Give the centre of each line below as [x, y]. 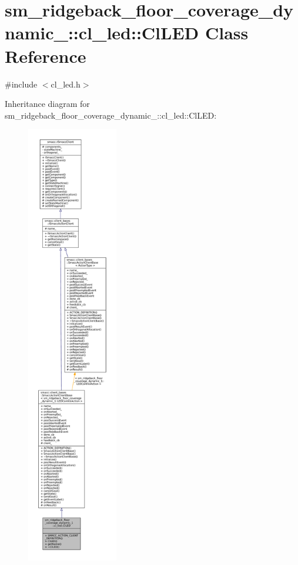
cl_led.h [66, 84]
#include [21, 84]
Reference [46, 56]
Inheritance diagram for [47, 104]
